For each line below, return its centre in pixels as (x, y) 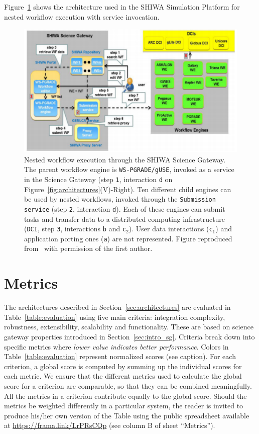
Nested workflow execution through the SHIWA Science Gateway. (125, 159)
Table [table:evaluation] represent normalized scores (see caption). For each (120, 356)
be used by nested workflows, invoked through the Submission (120, 199)
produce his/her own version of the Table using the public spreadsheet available (127, 415)
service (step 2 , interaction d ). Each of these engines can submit (125, 208)
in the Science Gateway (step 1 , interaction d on (98, 179)
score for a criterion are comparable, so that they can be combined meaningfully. (128, 385)
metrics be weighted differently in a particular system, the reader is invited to (124, 406)
